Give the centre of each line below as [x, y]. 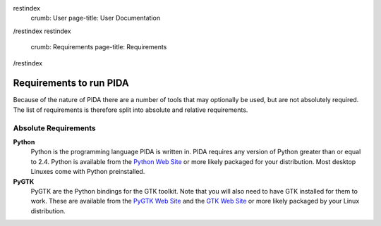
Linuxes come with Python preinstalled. [88, 172]
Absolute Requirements [54, 128]
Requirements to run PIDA [71, 83]
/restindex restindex [42, 31]
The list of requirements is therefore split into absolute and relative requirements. [131, 110]
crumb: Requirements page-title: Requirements [99, 47]
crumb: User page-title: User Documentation [96, 18]
